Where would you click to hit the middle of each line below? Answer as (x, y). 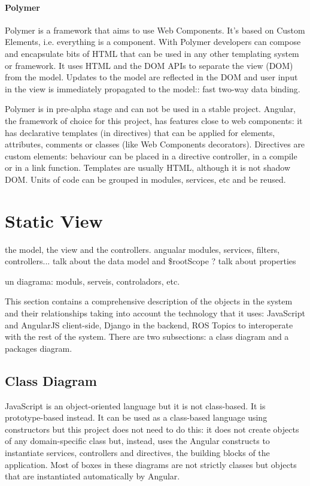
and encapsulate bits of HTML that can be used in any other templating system (152, 53)
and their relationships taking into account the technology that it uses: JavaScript (155, 313)
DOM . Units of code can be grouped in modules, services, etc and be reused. (145, 179)
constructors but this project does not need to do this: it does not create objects (152, 429)
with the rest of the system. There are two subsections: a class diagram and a (147, 336)
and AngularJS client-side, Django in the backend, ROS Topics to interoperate (149, 324)
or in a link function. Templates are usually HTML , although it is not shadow (148, 167)
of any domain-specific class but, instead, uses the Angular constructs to (137, 441)
